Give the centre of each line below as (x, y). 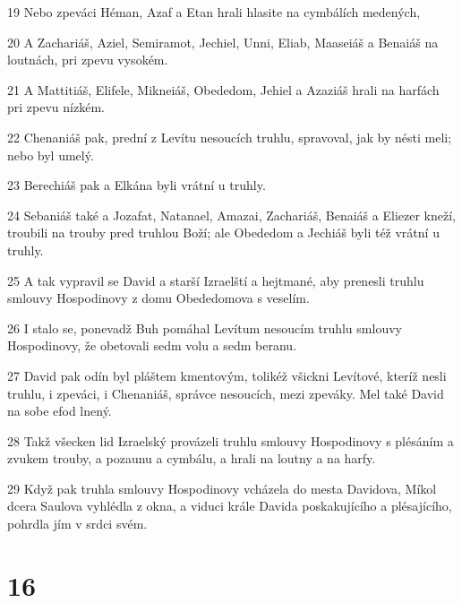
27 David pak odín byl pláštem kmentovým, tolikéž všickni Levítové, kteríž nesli (227, 375)
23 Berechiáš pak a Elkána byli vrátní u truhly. (137, 185)
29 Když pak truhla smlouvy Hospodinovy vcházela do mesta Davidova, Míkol (222, 488)
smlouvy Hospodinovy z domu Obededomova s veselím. (158, 298)
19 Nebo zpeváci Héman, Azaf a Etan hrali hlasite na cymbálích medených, (214, 12)
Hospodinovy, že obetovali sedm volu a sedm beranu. (152, 345)
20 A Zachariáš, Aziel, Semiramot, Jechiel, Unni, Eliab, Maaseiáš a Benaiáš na (223, 42)
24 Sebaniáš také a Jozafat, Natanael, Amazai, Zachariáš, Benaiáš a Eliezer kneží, (231, 215)
